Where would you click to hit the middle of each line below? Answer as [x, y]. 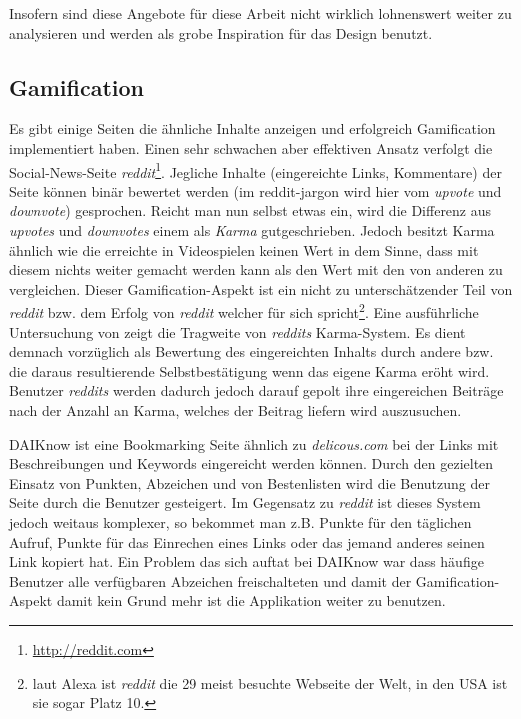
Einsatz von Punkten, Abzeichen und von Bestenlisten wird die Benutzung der [249, 482]
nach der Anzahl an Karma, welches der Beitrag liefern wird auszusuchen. [235, 410]
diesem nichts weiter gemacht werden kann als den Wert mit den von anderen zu [256, 269]
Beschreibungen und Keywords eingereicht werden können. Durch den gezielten [251, 463]
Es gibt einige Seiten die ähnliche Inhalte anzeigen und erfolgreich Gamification [252, 128]
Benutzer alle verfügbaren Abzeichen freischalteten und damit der [210, 580]
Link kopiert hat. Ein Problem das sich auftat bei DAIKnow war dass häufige [246, 561]
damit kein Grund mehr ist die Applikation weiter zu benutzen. [251, 600]
